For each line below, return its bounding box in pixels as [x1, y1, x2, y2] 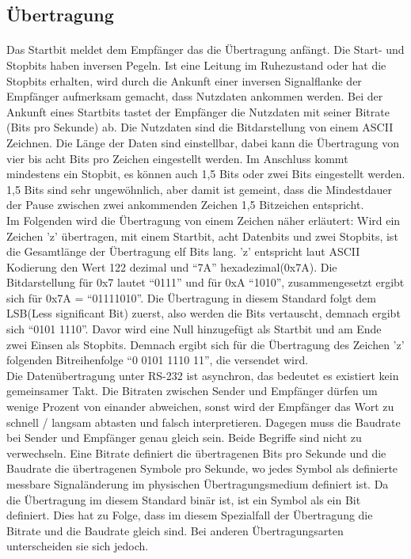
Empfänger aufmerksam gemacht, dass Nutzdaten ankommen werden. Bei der [6, 88, 383, 105]
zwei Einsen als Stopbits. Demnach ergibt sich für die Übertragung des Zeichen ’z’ [6, 336, 405, 352]
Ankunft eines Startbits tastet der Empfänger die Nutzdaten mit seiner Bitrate [6, 103, 390, 120]
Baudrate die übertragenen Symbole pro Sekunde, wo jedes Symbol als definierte [6, 460, 398, 477]
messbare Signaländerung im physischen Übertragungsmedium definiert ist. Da [6, 476, 389, 492]
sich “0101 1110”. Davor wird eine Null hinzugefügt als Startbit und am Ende [6, 321, 382, 337]
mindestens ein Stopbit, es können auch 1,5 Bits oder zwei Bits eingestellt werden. [6, 165, 405, 182]
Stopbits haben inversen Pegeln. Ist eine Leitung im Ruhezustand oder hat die [6, 56, 386, 73]
